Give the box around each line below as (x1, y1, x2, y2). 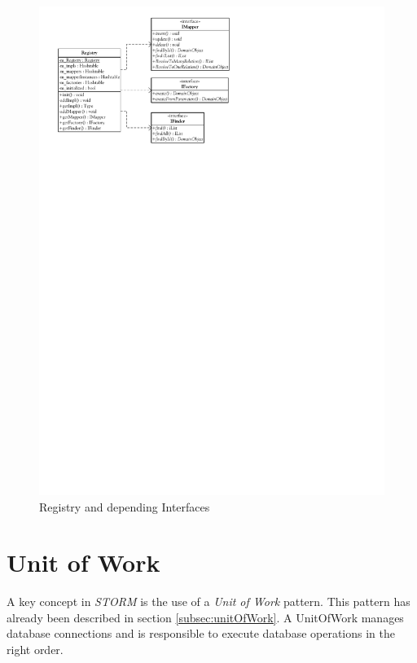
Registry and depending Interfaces (39, 498, 210, 515)
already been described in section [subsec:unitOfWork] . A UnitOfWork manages (7, 608, 404, 626)
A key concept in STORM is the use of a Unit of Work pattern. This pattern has (7, 593, 410, 610)
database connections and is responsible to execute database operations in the (7, 625, 395, 642)
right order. (7, 641, 64, 658)
